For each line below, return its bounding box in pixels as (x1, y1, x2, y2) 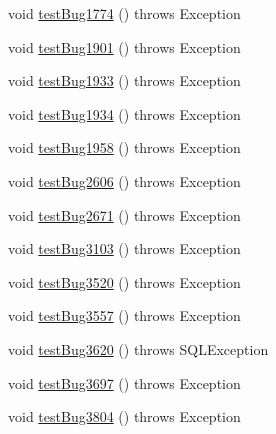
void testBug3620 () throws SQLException (8, 338, 269, 359)
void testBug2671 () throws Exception (8, 204, 241, 225)
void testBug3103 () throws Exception (8, 238, 241, 259)
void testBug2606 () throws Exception (8, 170, 241, 191)
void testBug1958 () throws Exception (8, 137, 241, 158)
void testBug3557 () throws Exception (8, 305, 241, 326)
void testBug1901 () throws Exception (8, 36, 241, 57)
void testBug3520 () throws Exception (8, 271, 241, 292)
